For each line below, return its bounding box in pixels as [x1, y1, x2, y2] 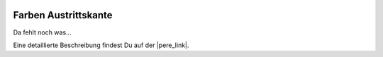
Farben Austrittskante [13, 9, 113, 21]
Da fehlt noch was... [13, 28, 72, 37]
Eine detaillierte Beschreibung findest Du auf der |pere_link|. [13, 41, 189, 49]
